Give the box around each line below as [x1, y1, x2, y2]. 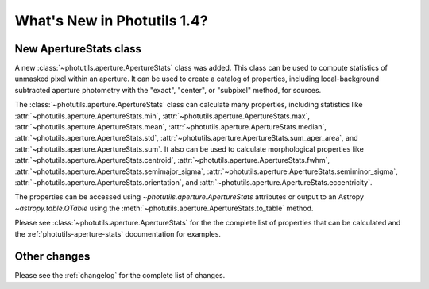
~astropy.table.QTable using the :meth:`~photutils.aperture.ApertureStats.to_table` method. [14, 203, 314, 213]
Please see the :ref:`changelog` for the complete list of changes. [14, 271, 226, 280]
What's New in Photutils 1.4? [14, 12, 208, 29]
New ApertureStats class [14, 42, 142, 56]
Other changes [14, 250, 91, 264]
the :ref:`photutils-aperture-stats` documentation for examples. [14, 229, 222, 238]
